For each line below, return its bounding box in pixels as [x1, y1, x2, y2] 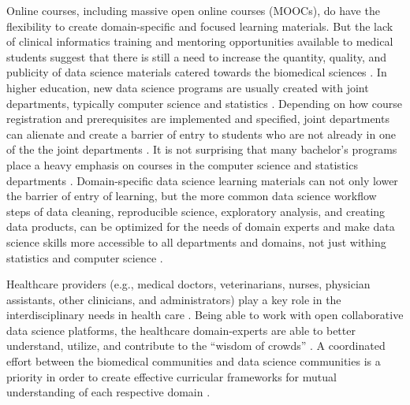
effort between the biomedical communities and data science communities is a [6, 353, 381, 370]
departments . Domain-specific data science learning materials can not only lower [6, 172, 398, 188]
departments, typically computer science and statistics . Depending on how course [6, 95, 403, 111]
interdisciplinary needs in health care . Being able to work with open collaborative [6, 307, 404, 323]
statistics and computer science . [6, 249, 163, 266]
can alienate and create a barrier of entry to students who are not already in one [6, 125, 396, 142]
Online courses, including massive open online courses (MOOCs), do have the [6, 2, 380, 18]
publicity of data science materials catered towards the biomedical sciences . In [6, 64, 387, 80]
